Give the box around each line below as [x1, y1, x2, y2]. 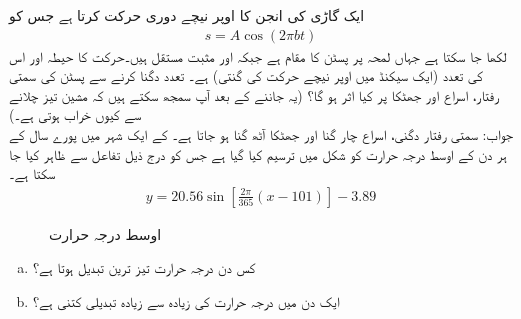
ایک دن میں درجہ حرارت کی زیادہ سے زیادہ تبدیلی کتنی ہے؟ [32, 291, 340, 311]
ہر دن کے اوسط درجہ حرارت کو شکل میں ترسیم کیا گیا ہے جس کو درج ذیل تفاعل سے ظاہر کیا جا [9, 143, 507, 164]
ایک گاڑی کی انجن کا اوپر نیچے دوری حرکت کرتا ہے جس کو [9, 5, 365, 25]
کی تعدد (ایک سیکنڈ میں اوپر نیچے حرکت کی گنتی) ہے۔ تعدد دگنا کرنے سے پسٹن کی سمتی [9, 65, 483, 86]
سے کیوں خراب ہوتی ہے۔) [9, 104, 142, 125]
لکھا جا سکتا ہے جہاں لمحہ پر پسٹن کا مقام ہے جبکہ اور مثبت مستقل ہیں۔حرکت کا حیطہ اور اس [9, 45, 507, 66]
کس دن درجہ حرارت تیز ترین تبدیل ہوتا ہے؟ [32, 257, 256, 278]
